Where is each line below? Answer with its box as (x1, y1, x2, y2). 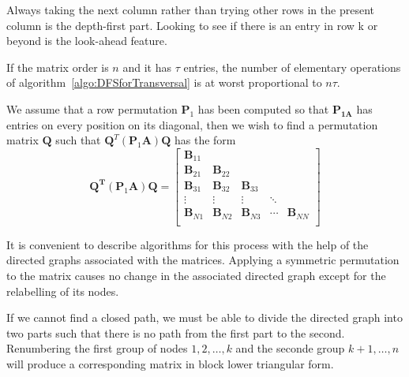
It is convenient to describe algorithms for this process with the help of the (6, 236, 369, 252)
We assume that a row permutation (6, 100, 178, 117)
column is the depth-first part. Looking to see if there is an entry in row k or (6, 17, 378, 33)
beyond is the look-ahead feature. (6, 32, 167, 49)
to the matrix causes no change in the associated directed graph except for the (6, 267, 386, 283)
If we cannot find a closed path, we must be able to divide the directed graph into (6, 309, 403, 326)
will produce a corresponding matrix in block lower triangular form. (6, 355, 334, 371)
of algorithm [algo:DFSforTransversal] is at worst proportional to (6, 74, 322, 91)
